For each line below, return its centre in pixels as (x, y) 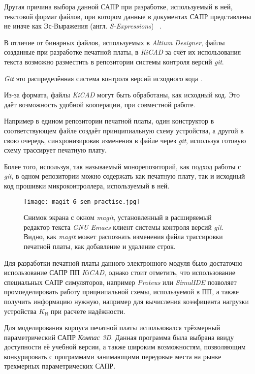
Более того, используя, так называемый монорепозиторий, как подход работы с (123, 166)
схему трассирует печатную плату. (55, 150)
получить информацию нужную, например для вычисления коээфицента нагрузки (127, 301)
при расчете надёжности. (88, 311)
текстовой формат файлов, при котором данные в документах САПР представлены (127, 16)
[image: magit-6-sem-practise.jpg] (82, 202)
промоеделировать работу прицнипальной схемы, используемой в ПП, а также (121, 292)
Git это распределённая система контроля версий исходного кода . (103, 78)
